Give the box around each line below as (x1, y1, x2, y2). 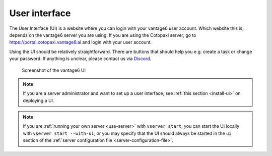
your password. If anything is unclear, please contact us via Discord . (9, 56, 152, 62)
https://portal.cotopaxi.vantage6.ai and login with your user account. (9, 39, 152, 45)
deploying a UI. (23, 97, 54, 103)
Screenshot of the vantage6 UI (22, 67, 86, 73)
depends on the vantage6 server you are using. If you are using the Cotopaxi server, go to (9, 32, 196, 38)
